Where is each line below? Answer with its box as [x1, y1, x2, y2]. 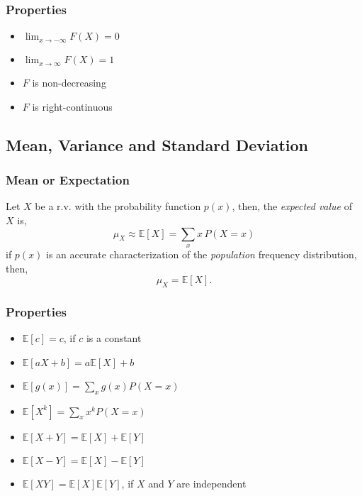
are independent [176, 475, 247, 490]
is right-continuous [32, 99, 113, 114]
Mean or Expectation [6, 171, 130, 189]
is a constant [86, 331, 142, 346]
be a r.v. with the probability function [35, 199, 201, 214]
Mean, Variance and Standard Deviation [6, 133, 309, 155]
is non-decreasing [32, 75, 106, 90]
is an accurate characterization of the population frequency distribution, [46, 246, 357, 261]
